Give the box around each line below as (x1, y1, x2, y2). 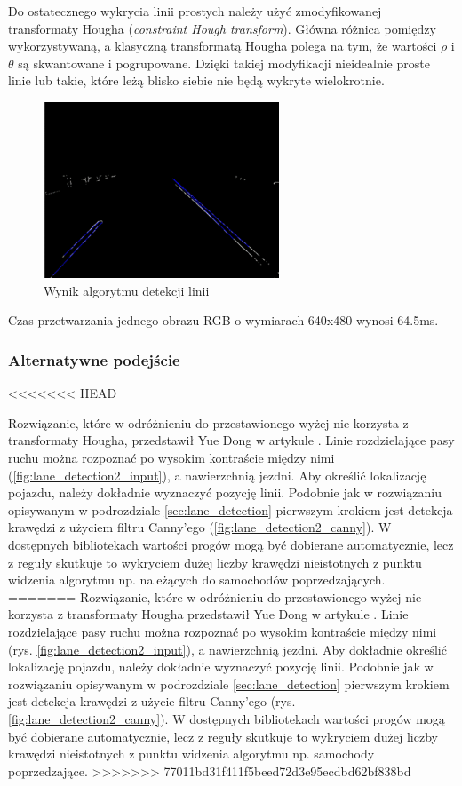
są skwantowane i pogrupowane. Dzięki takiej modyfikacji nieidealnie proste (18, 53, 430, 72)
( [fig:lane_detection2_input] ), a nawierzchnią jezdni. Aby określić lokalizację (8, 465, 426, 484)
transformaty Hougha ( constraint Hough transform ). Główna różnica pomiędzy (8, 19, 436, 37)
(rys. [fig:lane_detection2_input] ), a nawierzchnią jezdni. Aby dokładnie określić (8, 639, 447, 658)
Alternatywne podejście (8, 348, 180, 370)
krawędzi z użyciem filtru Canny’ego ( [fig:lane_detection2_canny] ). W (8, 518, 392, 536)
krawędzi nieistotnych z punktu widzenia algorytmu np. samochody (8, 744, 375, 763)
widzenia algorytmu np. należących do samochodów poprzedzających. (8, 570, 386, 589)
